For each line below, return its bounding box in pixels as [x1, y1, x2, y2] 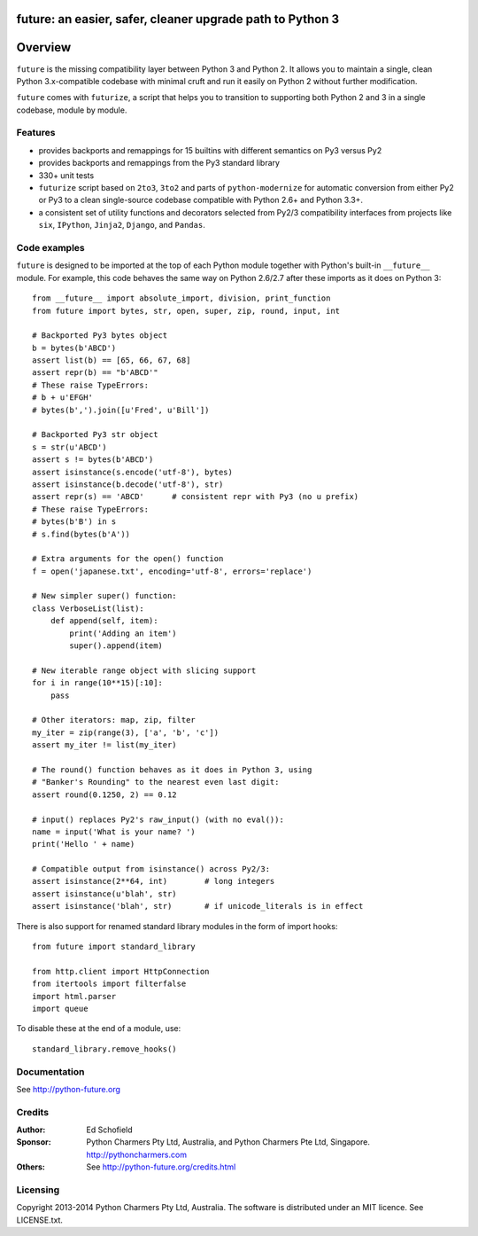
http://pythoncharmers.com [86, 1149, 188, 1160]
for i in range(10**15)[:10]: [32, 678, 164, 688]
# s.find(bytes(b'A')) [32, 528, 131, 539]
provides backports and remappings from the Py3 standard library [38, 158, 281, 168]
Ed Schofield [86, 1124, 133, 1135]
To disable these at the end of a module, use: [16, 1023, 181, 1034]
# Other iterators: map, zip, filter [32, 715, 197, 725]
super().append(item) [69, 641, 164, 651]
